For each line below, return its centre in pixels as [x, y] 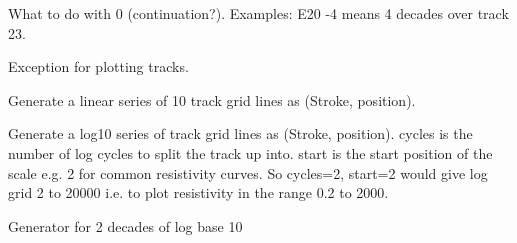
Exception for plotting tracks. [98, 66]
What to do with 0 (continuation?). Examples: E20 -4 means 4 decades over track [258, 13]
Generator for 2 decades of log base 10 [125, 225]
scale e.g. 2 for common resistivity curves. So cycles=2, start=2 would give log [248, 172]
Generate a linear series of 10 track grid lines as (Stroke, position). [212, 99]
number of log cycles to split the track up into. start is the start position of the [250, 152]
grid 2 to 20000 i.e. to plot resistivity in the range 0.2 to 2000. [198, 192]
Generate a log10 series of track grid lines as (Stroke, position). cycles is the [240, 133]
